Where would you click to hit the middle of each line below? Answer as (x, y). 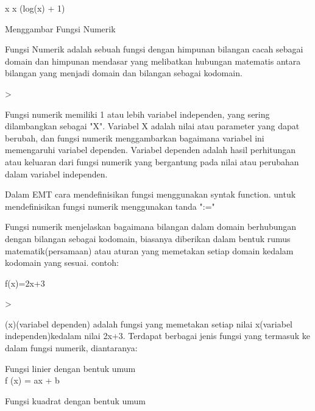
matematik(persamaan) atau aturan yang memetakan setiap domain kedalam (149, 250)
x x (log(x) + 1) (35, 8)
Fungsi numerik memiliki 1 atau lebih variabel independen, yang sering (137, 114)
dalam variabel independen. (56, 173)
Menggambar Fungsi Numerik (60, 28)
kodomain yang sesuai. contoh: (62, 263)
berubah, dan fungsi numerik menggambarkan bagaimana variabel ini (135, 138)
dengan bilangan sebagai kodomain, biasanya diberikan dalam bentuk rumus (148, 238)
